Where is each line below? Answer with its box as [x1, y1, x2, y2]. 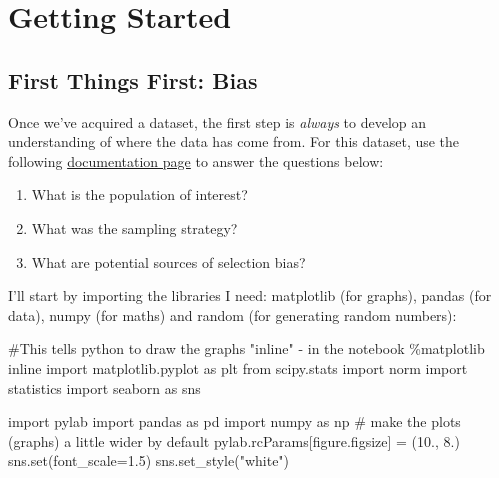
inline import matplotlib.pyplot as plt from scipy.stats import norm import [8, 357, 468, 378]
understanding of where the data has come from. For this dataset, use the [8, 131, 460, 152]
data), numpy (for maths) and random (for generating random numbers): [8, 304, 457, 325]
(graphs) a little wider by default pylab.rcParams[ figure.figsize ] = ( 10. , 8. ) [8, 430, 460, 451]
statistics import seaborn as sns [8, 377, 201, 398]
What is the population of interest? [31, 184, 248, 205]
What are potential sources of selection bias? [31, 251, 306, 272]
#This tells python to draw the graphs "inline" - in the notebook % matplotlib [8, 338, 485, 359]
